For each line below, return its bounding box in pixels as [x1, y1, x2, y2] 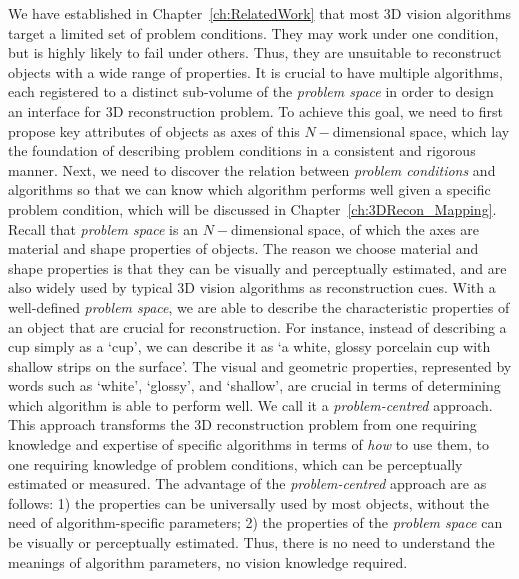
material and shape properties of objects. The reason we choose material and [8, 238, 479, 259]
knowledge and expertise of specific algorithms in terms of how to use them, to [8, 434, 490, 455]
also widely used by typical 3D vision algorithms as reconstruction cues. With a [8, 277, 496, 298]
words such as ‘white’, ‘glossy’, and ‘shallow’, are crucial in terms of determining [8, 375, 501, 396]
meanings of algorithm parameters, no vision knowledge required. [8, 551, 408, 572]
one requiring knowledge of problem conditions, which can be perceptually [8, 453, 463, 474]
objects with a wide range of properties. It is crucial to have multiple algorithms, [8, 61, 503, 82]
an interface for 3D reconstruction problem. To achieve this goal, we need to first [8, 100, 503, 121]
